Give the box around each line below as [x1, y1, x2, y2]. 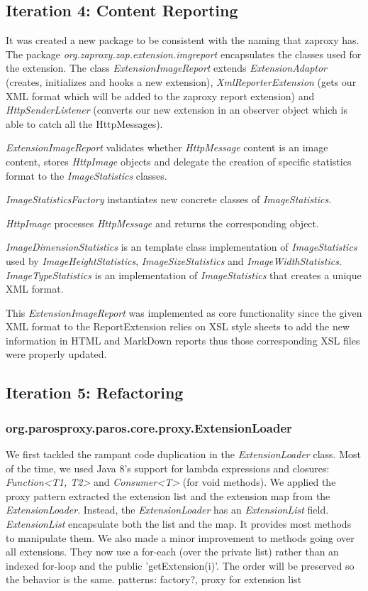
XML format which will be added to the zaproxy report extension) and [6, 88, 315, 103]
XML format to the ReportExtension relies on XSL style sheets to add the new [6, 319, 350, 334]
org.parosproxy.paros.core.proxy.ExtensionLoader [6, 418, 292, 436]
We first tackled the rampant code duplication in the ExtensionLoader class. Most [6, 447, 361, 462]
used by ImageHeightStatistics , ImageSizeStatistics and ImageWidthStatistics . [6, 253, 342, 268]
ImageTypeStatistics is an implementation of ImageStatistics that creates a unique [6, 267, 362, 282]
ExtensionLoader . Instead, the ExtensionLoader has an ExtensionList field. [6, 502, 329, 517]
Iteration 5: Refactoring [6, 381, 184, 403]
